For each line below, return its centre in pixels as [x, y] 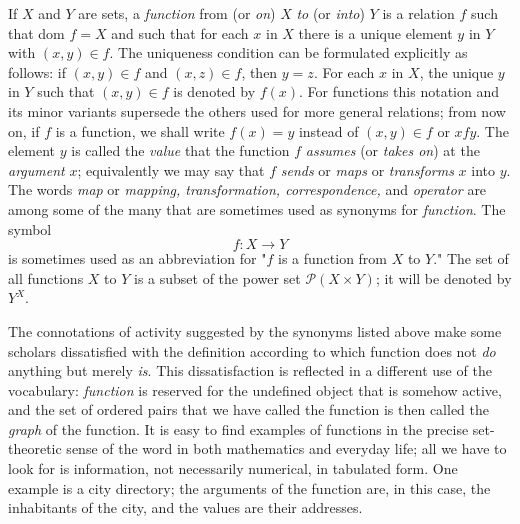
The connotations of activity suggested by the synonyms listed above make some [255, 330]
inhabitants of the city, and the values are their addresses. [185, 507]
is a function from [332, 258]
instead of [328, 130]
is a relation [418, 13]
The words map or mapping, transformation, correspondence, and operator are [247, 189]
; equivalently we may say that [171, 169]
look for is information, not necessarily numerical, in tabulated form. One [233, 468]
